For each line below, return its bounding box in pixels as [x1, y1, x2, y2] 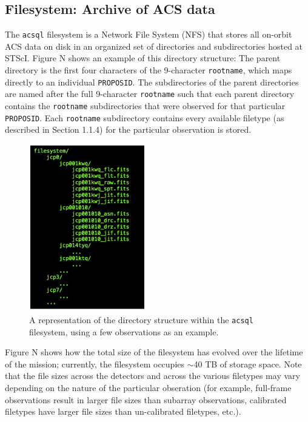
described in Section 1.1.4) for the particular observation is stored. [5, 123, 252, 136]
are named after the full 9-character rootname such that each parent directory [5, 87, 295, 100]
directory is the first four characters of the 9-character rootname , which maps [5, 64, 292, 76]
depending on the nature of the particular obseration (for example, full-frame [5, 381, 292, 394]
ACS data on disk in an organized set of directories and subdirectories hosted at [5, 39, 303, 52]
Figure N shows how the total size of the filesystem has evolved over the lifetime [5, 346, 303, 358]
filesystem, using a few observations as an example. [29, 325, 219, 338]
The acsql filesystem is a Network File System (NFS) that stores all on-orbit [5, 28, 292, 41]
